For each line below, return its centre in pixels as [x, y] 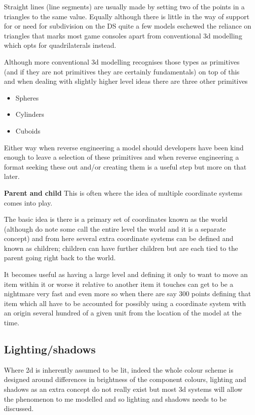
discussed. [19, 408]
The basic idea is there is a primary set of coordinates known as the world [116, 219]
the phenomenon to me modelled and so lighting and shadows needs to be [115, 398]
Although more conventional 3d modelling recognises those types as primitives [122, 61]
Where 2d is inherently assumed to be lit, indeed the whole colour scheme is [119, 369]
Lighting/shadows [50, 349]
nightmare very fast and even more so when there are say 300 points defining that [127, 294]
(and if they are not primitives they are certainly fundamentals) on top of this [122, 71]
